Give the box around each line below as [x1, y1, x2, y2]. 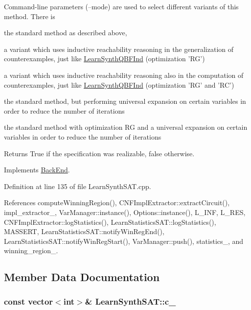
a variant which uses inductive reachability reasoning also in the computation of [4, 70, 244, 80]
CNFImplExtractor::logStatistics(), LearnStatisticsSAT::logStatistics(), [4, 216, 216, 227]
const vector [4, 295, 53, 307]
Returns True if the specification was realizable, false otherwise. [4, 148, 195, 158]
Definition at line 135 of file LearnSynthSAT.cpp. [4, 181, 151, 191]
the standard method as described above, [4, 27, 127, 38]
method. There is [4, 11, 55, 21]
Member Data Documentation [4, 269, 160, 285]
